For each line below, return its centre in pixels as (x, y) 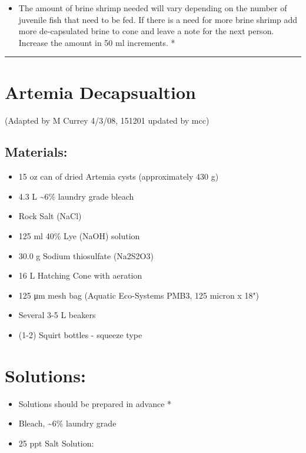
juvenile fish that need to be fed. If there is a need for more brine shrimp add (158, 19)
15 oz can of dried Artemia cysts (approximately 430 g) (119, 176)
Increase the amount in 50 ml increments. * (97, 42)
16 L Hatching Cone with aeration (80, 275)
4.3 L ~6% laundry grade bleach (76, 196)
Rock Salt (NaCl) (50, 216)
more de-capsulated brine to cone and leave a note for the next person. (146, 31)
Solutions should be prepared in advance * (95, 403)
